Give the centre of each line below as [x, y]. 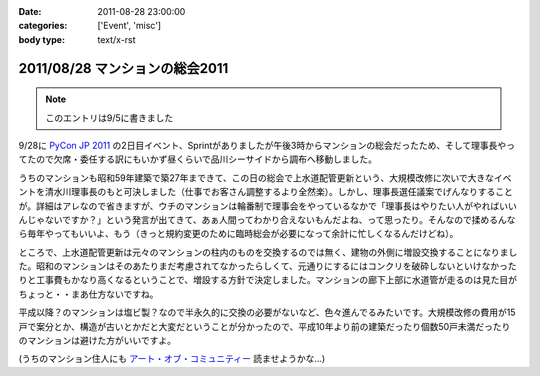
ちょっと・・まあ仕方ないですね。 [88, 294]
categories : [43, 26]
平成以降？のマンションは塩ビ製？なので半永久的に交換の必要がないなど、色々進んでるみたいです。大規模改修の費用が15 [267, 312]
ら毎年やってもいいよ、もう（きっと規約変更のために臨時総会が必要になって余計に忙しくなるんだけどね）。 [238, 234]
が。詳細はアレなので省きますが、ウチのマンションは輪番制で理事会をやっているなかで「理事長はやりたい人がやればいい [267, 206]
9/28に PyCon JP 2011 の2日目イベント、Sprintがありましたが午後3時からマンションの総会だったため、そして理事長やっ [266, 145]
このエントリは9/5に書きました [109, 117]
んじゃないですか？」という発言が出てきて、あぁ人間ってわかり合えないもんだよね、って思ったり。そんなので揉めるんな [267, 219]
